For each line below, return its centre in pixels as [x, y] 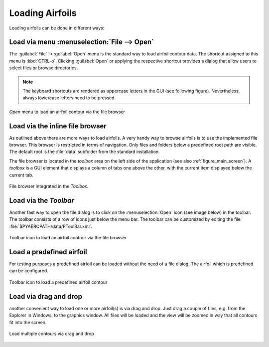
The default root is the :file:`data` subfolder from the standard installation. [85, 152]
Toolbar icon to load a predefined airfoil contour [58, 282]
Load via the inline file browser [58, 126]
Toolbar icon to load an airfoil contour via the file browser [68, 238]
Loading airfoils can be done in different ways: [57, 28]
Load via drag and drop [46, 296]
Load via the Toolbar [42, 200]
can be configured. [29, 271]
